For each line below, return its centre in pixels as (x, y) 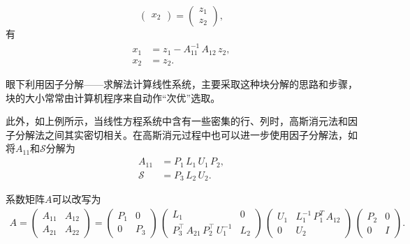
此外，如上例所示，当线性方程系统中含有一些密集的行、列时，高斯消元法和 (177, 121)
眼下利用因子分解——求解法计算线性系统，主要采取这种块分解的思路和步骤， (182, 84)
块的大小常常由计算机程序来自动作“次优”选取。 (113, 97)
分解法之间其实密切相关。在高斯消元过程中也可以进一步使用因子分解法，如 (186, 134)
